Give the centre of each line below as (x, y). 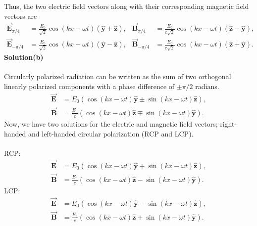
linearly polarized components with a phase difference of (89, 86)
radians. (207, 86)
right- (229, 123)
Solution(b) (24, 57)
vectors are (21, 16)
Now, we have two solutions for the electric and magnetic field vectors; (111, 123)
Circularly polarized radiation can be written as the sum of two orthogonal (118, 76)
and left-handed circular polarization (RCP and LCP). (111, 133)
